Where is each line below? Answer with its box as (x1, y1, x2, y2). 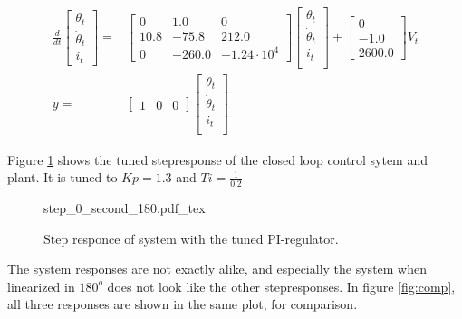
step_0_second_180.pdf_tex (43, 198, 206, 217)
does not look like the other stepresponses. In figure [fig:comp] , (107, 276, 456, 295)
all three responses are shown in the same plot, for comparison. (7, 295, 358, 314)
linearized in (7, 276, 75, 295)
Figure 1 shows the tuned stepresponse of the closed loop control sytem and (7, 150, 428, 169)
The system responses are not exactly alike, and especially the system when (7, 259, 428, 278)
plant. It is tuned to (7, 168, 118, 187)
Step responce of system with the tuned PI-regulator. (43, 228, 339, 247)
